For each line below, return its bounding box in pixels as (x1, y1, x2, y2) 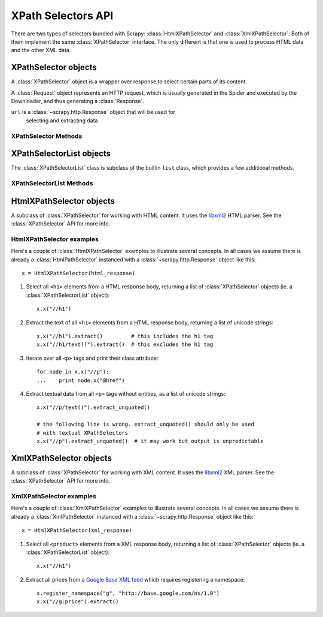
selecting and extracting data (26, 117, 98, 124)
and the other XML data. (11, 47, 71, 54)
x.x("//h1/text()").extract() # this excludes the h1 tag (36, 341, 214, 348)
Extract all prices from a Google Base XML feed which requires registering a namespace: (26, 576, 245, 583)
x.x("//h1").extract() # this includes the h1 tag (36, 333, 214, 339)
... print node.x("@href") (36, 377, 126, 384)
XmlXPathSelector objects (11, 453, 112, 463)
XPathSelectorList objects (11, 149, 111, 159)
